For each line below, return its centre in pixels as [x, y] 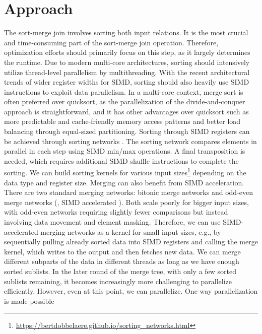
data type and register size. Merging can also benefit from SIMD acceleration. [124, 182]
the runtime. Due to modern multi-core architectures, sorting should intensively [127, 62]
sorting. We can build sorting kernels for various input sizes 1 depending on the [125, 172]
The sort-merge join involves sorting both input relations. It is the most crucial [126, 32]
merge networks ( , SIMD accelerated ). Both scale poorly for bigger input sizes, [126, 202]
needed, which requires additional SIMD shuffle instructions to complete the [121, 160]
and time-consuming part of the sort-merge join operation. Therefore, [111, 42]
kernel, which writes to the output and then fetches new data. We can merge [122, 251]
